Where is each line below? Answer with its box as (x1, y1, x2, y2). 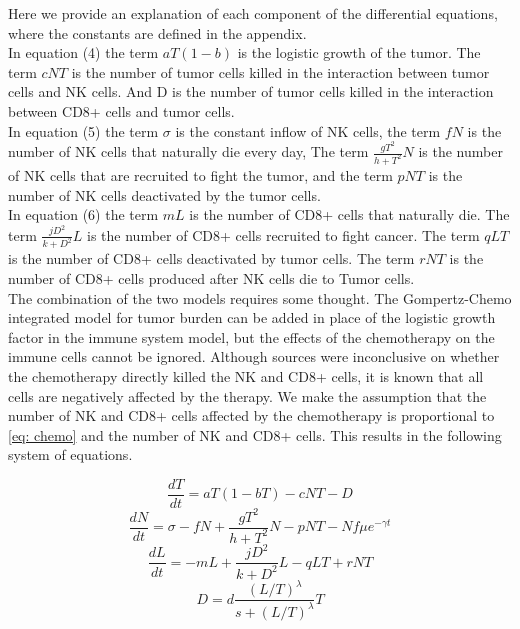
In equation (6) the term (8, 204, 159, 225)
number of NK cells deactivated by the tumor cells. (8, 184, 321, 205)
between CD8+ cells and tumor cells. (8, 100, 235, 121)
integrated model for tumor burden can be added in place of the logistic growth (8, 307, 496, 328)
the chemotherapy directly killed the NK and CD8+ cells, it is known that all (8, 366, 484, 386)
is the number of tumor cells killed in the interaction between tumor (71, 61, 490, 82)
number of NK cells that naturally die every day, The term (8, 141, 369, 162)
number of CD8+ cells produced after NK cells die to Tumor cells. (8, 268, 415, 289)
